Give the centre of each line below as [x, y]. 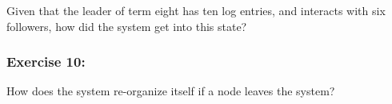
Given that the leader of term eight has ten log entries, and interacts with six [196, 10]
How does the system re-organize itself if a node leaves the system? [171, 91]
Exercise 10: [46, 62]
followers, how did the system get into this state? [127, 26]
